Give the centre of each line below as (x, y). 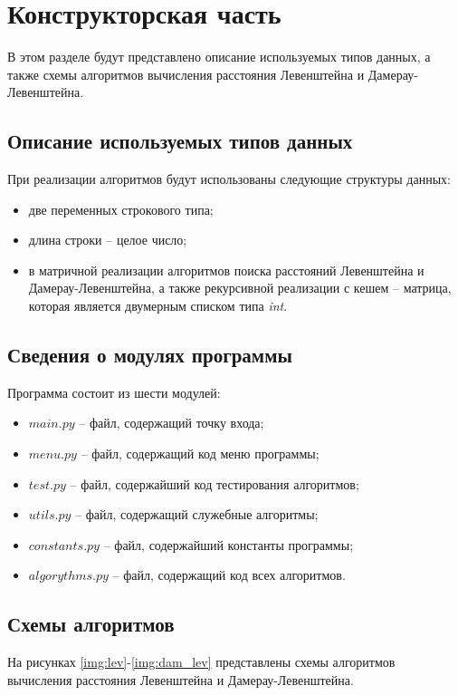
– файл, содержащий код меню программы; (200, 454)
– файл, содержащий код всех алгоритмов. (229, 575)
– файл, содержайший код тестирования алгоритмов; (215, 483)
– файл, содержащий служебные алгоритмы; (196, 514)
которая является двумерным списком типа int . (158, 306)
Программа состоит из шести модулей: (114, 392)
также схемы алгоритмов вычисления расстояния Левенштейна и (186, 74)
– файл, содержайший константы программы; (229, 544)
